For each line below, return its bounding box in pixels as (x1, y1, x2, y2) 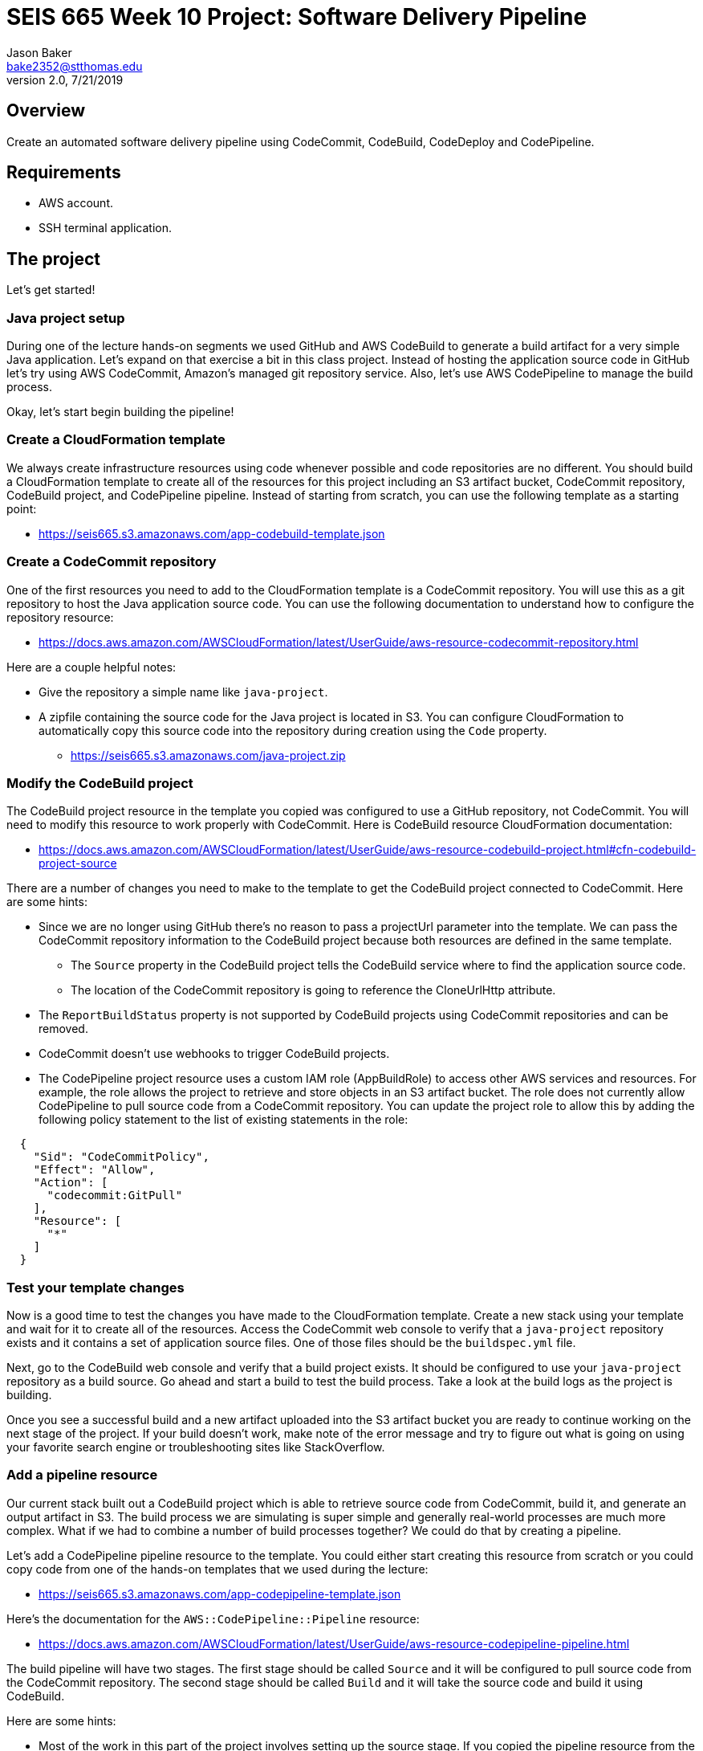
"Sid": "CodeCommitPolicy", (33, 1150, 209, 1164)
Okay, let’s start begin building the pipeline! (6, 405, 234, 419)
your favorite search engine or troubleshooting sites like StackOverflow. (6, 1440, 385, 1455)
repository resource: (6, 610, 114, 624)
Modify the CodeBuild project (6, 774, 193, 791)
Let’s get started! (6, 283, 95, 297)
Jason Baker (6, 45, 72, 59)
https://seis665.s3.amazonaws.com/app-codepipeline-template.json (39, 1586, 401, 1601)
